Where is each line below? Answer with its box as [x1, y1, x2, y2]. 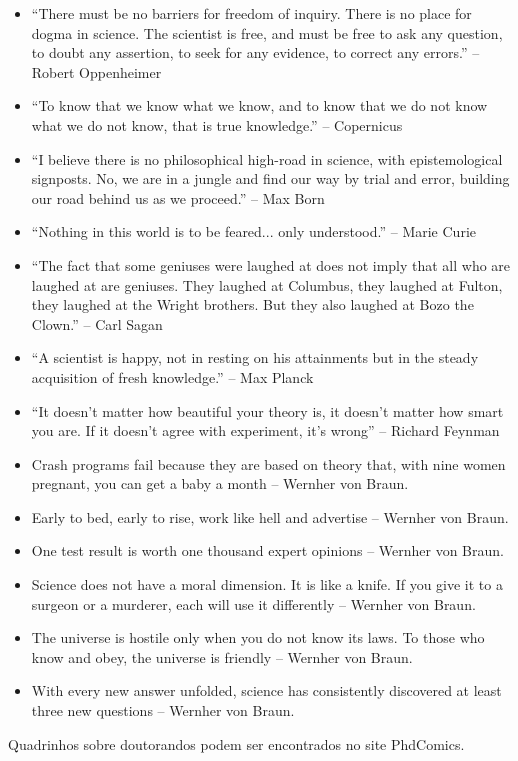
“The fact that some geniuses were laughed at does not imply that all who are [31, 254, 511, 275]
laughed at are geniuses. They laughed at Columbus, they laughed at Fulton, [31, 274, 503, 295]
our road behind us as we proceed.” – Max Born [31, 187, 325, 208]
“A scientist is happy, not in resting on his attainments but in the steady [31, 347, 479, 368]
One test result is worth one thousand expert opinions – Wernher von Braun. [31, 540, 504, 561]
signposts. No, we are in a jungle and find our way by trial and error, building [31, 168, 510, 189]
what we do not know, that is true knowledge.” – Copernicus [31, 114, 403, 135]
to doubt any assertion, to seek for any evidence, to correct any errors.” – [31, 42, 480, 63]
